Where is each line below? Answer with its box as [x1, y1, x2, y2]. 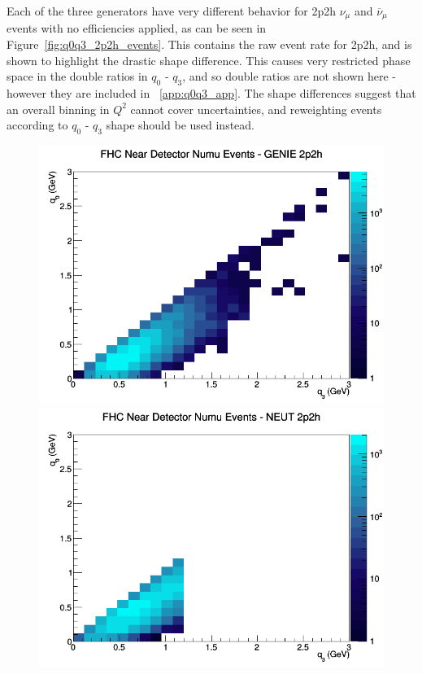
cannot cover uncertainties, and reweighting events [130, 100, 382, 117]
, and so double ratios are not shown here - [182, 68, 397, 85]
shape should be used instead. [106, 116, 255, 133]
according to [7, 116, 68, 133]
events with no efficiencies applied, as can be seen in [7, 20, 267, 37]
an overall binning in [7, 100, 110, 117]
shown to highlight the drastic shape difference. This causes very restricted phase [7, 51, 411, 68]
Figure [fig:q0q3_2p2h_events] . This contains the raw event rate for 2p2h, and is [7, 36, 412, 53]
